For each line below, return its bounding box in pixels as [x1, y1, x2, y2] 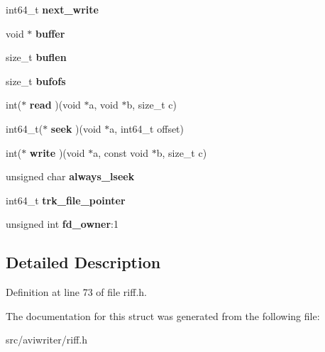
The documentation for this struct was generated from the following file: [6, 308, 320, 323]
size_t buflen [6, 50, 67, 65]
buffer [35, 26, 65, 40]
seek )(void [50, 121, 101, 136]
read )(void [29, 97, 81, 112]
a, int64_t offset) [109, 121, 184, 136]
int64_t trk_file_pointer [6, 192, 126, 207]
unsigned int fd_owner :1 [6, 216, 119, 231]
